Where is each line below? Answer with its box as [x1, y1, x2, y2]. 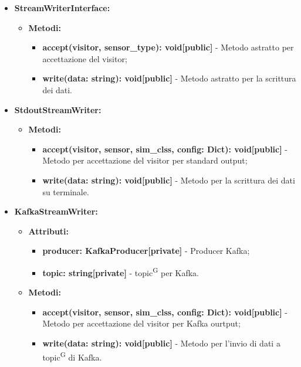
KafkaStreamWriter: [14, 205, 98, 218]
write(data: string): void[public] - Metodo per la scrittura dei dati [42, 174, 295, 186]
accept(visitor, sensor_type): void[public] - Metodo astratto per [42, 41, 294, 53]
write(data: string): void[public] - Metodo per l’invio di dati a [42, 337, 280, 349]
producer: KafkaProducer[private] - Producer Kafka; [42, 244, 250, 257]
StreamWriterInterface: [14, 2, 110, 13]
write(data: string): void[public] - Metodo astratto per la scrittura [42, 72, 296, 84]
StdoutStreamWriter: [14, 103, 102, 115]
